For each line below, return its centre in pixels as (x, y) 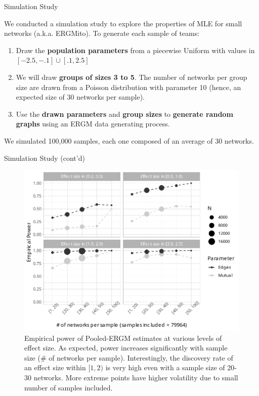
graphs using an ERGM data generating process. (93, 124)
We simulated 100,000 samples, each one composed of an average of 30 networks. (129, 140)
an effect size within (55, 367)
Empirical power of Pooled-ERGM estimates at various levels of (123, 338)
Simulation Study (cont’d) (45, 158)
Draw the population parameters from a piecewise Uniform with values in (135, 50)
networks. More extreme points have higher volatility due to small (136, 377)
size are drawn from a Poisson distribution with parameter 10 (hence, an (128, 87)
